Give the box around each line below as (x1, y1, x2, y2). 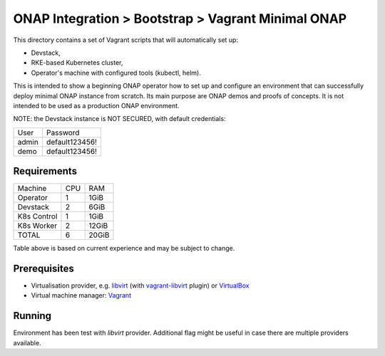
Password (46, 127, 80, 137)
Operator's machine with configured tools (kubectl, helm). (31, 68, 201, 77)
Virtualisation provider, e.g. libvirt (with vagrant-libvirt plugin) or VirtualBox (31, 281, 250, 290)
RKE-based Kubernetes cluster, (31, 58, 123, 67)
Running (13, 310, 52, 322)
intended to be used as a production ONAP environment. (13, 101, 180, 110)
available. (13, 338, 42, 347)
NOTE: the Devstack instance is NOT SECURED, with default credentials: (13, 115, 226, 123)
